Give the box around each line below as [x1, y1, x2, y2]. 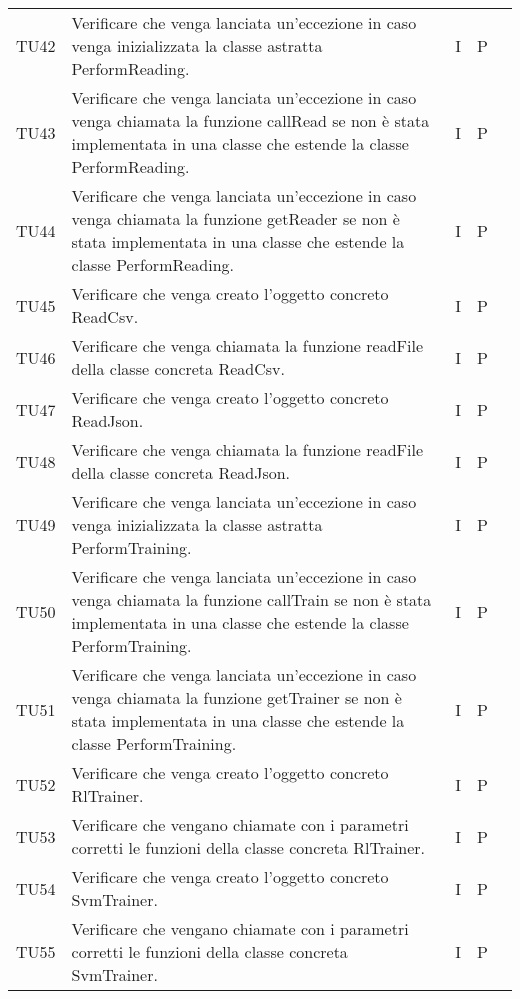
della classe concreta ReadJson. [71, 461, 291, 484]
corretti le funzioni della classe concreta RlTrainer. [71, 836, 426, 859]
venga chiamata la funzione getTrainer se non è [71, 686, 402, 709]
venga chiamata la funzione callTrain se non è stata [71, 588, 432, 611]
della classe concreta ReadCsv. [71, 357, 285, 380]
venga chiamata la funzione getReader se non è [71, 207, 400, 230]
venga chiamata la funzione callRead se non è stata [71, 109, 430, 132]
